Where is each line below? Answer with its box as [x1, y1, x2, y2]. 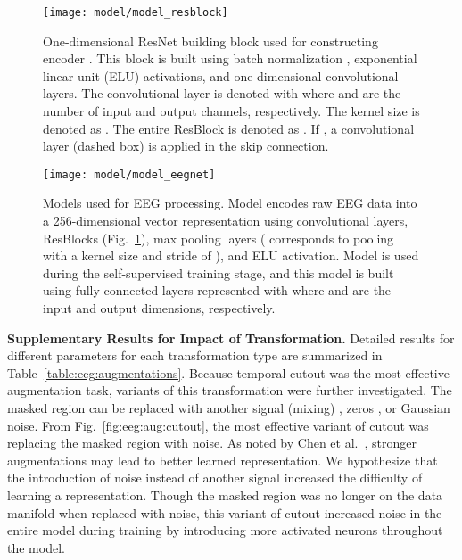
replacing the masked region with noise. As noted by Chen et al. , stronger [7, 433, 417, 452]
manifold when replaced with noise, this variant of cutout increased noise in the [7, 503, 442, 522]
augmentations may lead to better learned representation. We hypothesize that [7, 450, 438, 469]
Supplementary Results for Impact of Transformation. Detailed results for [7, 328, 455, 347]
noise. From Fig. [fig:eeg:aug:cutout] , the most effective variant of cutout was [7, 416, 429, 434]
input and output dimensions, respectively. [43, 299, 276, 317]
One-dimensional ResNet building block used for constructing [43, 31, 378, 50]
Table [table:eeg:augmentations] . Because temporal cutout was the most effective [7, 363, 450, 382]
